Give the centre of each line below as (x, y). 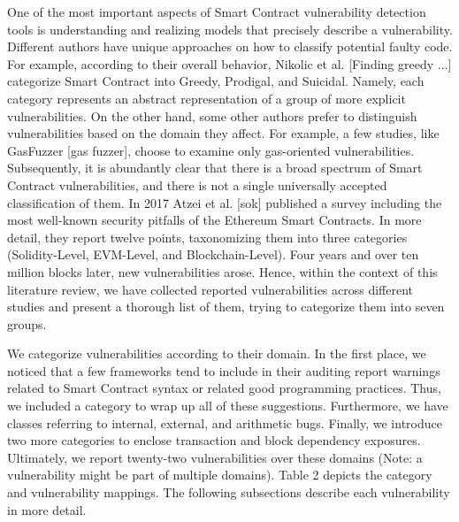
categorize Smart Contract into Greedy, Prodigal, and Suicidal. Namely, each (216, 81)
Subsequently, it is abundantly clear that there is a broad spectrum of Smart (215, 168)
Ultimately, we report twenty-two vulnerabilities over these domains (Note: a (215, 457)
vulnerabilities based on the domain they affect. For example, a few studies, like (223, 133)
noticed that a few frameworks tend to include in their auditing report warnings (224, 370)
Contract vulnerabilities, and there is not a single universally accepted (197, 184)
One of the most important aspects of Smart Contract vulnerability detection (217, 12)
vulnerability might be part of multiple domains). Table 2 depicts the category (220, 475)
